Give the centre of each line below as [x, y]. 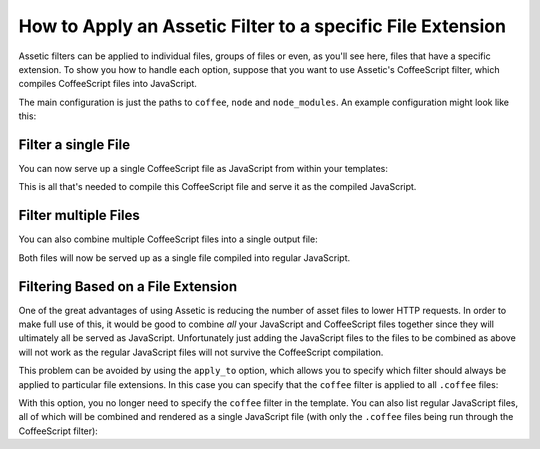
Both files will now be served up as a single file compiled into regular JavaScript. [184, 257]
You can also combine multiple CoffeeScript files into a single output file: [168, 239]
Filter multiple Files [79, 215]
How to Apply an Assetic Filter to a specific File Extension [262, 26]
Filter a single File [74, 144]
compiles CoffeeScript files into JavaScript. [107, 84]
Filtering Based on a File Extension [128, 286]
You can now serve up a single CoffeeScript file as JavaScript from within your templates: [203, 169]
